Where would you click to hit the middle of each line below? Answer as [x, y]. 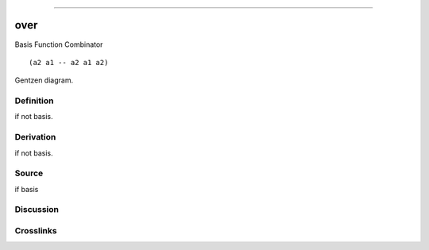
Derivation [35, 137]
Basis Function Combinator [59, 44]
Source [29, 173]
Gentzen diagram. [44, 80]
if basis [27, 189]
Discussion [37, 210]
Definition [34, 101]
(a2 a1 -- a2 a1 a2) [69, 62]
